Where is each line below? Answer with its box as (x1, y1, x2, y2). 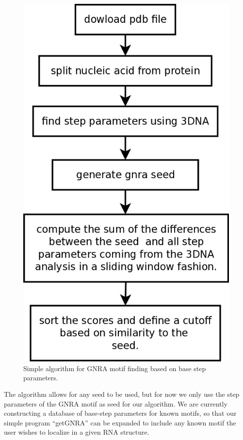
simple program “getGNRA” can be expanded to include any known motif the (4, 417, 236, 427)
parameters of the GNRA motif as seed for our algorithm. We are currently (4, 398, 227, 408)
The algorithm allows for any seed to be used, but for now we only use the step (4, 389, 240, 399)
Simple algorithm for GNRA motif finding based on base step (23, 363, 206, 373)
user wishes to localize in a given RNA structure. (4, 427, 149, 437)
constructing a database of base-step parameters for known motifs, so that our (4, 408, 237, 418)
